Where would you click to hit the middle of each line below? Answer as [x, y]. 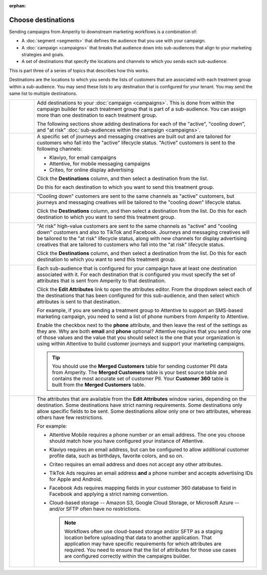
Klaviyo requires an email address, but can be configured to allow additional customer [149, 450]
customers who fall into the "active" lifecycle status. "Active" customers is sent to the [136, 143]
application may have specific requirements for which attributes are [143, 544]
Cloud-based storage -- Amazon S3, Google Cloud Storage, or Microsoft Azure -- [144, 503]
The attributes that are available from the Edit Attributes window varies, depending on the [142, 399]
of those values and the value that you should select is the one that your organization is [138, 337]
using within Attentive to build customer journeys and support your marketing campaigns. [141, 344]
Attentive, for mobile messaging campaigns [100, 164]
